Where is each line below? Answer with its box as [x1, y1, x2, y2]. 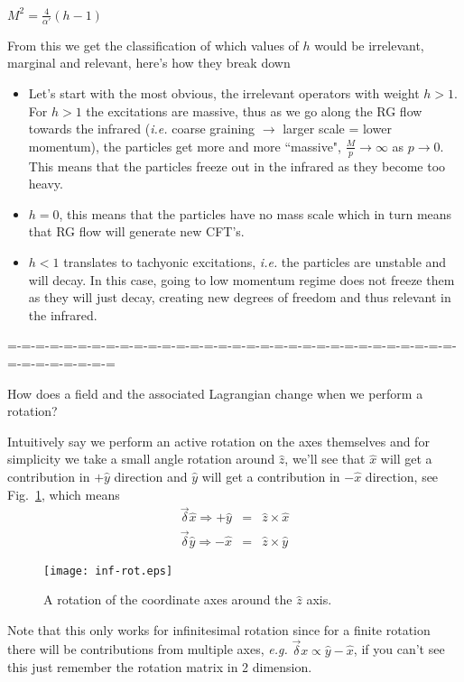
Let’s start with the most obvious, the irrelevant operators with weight [28, 84, 420, 102]
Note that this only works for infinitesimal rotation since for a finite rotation [7, 620, 431, 639]
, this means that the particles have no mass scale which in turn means [59, 204, 452, 223]
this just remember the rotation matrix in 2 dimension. [7, 658, 312, 677]
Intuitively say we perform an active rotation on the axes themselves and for [7, 431, 430, 450]
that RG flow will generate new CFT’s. [28, 222, 245, 241]
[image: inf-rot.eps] [43, 564, 173, 577]
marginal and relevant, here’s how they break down [7, 53, 291, 72]
